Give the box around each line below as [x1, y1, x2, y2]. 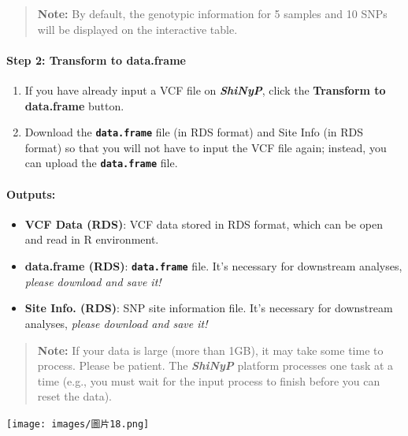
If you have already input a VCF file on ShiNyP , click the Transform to [24, 81, 386, 98]
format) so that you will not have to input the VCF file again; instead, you [24, 139, 387, 155]
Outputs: [6, 185, 56, 202]
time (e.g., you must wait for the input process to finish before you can [37, 372, 380, 389]
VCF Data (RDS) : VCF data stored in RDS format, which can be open [24, 215, 383, 232]
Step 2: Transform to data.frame [6, 51, 186, 68]
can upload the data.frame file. [24, 155, 178, 171]
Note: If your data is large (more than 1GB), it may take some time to [37, 341, 384, 358]
